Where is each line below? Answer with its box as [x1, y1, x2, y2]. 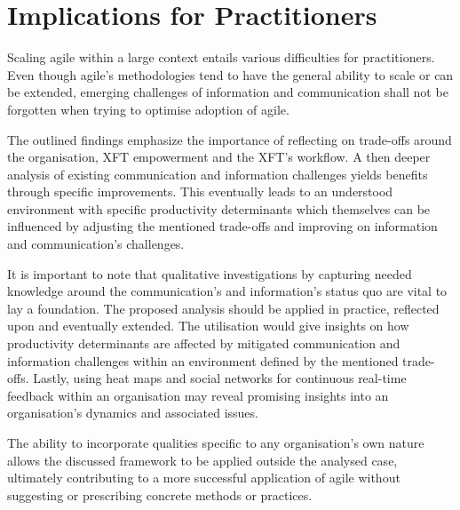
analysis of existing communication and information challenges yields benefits [7, 164, 428, 183]
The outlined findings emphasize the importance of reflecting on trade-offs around [7, 130, 452, 148]
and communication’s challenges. [7, 235, 185, 253]
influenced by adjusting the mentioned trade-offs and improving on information [7, 217, 438, 235]
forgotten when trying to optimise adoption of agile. [7, 100, 289, 118]
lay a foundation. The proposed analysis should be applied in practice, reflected [7, 299, 440, 317]
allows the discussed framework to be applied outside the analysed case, [7, 450, 398, 469]
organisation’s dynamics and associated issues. [7, 403, 258, 422]
